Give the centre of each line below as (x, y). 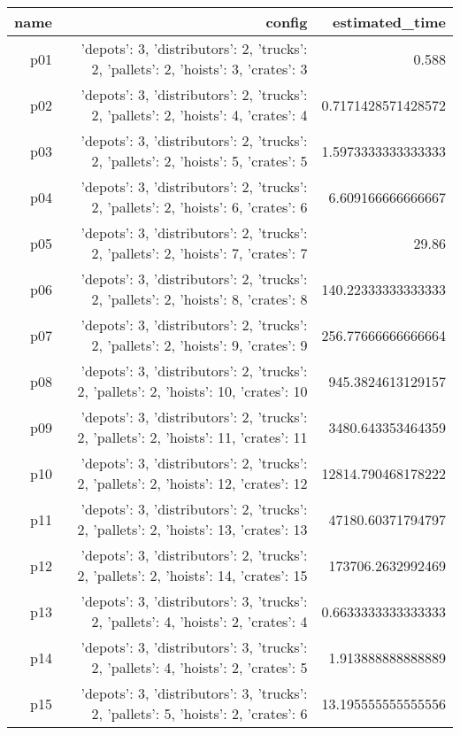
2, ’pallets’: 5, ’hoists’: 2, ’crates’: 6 (199, 713)
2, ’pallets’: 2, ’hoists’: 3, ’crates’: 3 (199, 69)
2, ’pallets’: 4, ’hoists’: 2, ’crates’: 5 (199, 667)
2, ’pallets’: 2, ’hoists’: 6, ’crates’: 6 (199, 207)
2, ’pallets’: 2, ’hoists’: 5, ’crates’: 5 (199, 161)
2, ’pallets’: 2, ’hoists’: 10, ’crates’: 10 (192, 391)
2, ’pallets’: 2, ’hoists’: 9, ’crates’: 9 (199, 345)
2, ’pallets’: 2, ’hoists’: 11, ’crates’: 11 (192, 437)
